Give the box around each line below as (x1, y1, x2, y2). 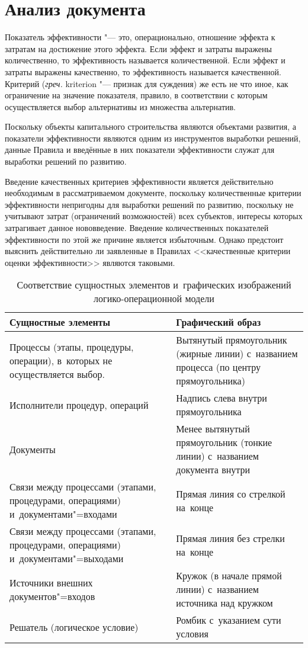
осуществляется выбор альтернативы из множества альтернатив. (5, 100, 236, 113)
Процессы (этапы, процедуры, (9, 339, 134, 354)
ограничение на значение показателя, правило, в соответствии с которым (5, 89, 268, 101)
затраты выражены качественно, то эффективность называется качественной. (5, 65, 281, 78)
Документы (9, 442, 56, 456)
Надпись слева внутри (176, 391, 267, 405)
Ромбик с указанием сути (176, 613, 281, 627)
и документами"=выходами (9, 551, 124, 566)
